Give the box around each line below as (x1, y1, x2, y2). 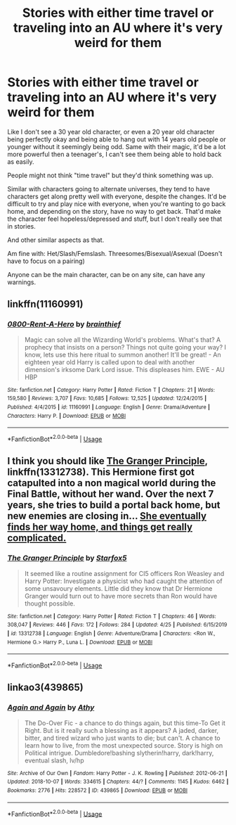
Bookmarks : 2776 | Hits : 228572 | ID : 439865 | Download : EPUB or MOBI (7, 786, 188, 794)
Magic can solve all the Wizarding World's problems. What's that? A (24, 335, 221, 344)
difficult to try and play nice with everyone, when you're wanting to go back (7, 199, 226, 208)
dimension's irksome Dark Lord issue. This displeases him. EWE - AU (24, 365, 225, 373)
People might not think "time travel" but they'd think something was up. (7, 171, 214, 179)
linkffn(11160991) (7, 298, 84, 310)
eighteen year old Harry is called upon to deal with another (24, 357, 195, 366)
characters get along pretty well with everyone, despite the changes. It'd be (7, 192, 227, 200)
